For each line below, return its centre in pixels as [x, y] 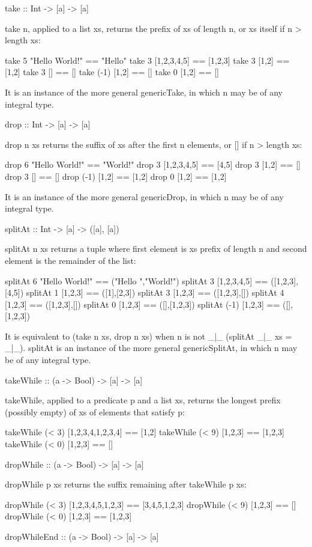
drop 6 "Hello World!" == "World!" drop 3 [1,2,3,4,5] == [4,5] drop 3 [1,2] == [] [153, 164]
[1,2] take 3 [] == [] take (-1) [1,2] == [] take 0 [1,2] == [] [112, 72]
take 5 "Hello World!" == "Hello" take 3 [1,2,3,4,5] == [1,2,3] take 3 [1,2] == [147, 60]
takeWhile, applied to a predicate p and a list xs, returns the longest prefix [143, 400]
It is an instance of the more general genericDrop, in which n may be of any [144, 196]
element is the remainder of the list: [70, 260]
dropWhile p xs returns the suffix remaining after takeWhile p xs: [126, 484]
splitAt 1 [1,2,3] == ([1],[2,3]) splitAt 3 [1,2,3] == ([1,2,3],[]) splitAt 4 [155, 292]
